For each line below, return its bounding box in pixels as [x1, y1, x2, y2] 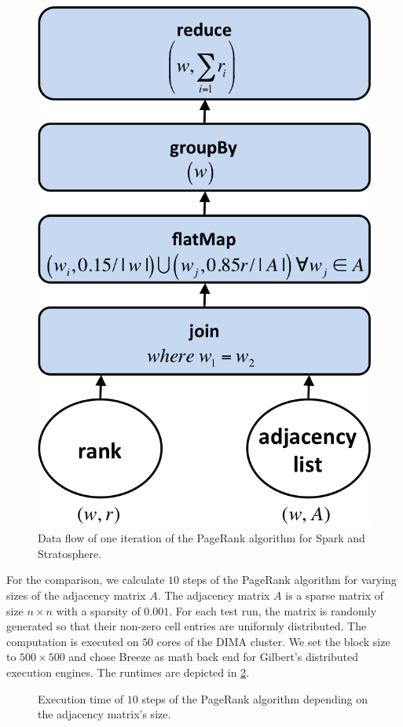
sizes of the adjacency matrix [6, 587, 146, 604]
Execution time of [38, 690, 124, 707]
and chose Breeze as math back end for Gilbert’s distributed [68, 648, 358, 665]
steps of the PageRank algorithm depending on [141, 690, 368, 707]
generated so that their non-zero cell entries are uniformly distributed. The [6, 618, 367, 634]
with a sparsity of [56, 602, 141, 619]
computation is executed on [6, 633, 139, 649]
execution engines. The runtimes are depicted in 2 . [6, 664, 250, 681]
